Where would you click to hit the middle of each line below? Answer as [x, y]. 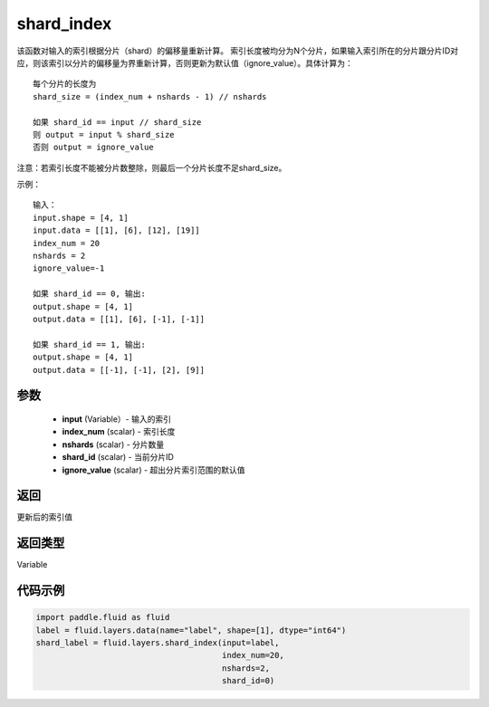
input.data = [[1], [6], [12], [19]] [117, 230]
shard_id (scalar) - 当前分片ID [118, 457]
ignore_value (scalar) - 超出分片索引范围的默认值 [153, 470]
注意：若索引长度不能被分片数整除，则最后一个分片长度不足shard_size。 [152, 167]
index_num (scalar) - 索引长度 [119, 432]
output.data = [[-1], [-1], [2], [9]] [119, 370]
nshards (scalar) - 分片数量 [113, 444]
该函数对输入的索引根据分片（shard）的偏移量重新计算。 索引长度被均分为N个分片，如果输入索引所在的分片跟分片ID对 [238, 51]
